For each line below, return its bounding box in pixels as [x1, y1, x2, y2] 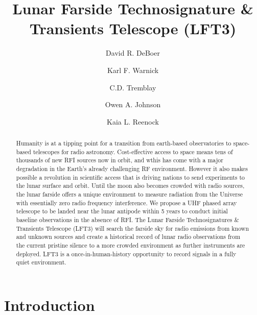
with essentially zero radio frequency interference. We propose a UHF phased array [16, 198, 237, 207]
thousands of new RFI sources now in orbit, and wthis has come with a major [16, 156, 223, 164]
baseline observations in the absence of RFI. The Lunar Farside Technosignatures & [16, 215, 239, 224]
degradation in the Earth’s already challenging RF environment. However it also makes [16, 164, 248, 173]
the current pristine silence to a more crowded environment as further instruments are [16, 240, 245, 249]
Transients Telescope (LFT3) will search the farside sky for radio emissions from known [16, 224, 249, 232]
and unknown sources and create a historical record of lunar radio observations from [16, 232, 241, 241]
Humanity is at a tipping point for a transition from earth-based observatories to [16, 139, 231, 148]
